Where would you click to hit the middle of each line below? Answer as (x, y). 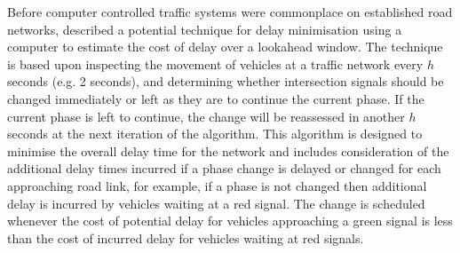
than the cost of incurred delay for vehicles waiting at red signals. (186, 237)
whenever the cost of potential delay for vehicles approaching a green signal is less (230, 221)
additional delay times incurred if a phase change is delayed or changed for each (224, 168)
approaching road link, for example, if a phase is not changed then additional (217, 185)
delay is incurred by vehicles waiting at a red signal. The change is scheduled (216, 203)
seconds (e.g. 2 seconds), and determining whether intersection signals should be (226, 81)
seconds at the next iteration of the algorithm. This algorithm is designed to (215, 134)
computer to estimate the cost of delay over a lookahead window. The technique (225, 47)
